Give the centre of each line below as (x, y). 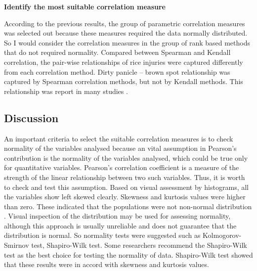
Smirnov (17, 245)
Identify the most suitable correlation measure (85, 6)
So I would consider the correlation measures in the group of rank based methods (127, 42)
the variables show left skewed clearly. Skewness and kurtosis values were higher (125, 197)
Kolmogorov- (222, 235)
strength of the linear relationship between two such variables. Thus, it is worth (125, 177)
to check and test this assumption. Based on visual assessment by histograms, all (126, 187)
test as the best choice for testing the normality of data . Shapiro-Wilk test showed (128, 254)
